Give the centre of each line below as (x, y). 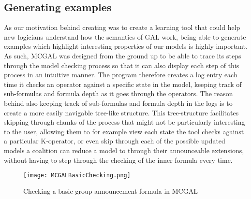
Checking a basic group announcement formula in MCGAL (111, 191)
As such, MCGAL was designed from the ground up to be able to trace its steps (123, 55)
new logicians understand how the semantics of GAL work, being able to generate (125, 36)
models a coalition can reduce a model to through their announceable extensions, (124, 150)
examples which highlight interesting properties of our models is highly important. (126, 46)
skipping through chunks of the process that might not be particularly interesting (125, 122)
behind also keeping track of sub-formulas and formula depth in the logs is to (118, 103)
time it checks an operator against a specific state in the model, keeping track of (123, 84)
